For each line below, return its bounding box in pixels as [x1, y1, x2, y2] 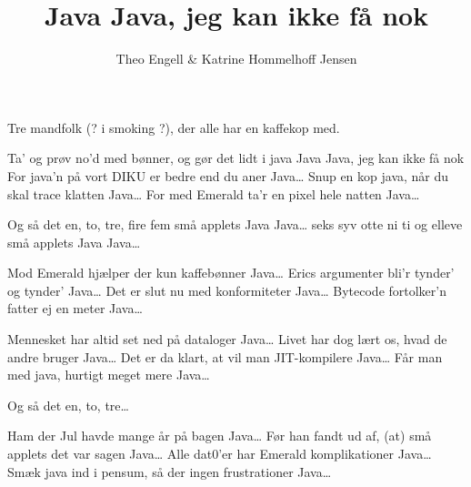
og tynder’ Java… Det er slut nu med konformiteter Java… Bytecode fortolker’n [7, 280, 446, 299]
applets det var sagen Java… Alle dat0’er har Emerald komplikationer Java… [7, 444, 432, 463]
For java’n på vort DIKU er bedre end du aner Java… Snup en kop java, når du [7, 166, 449, 185]
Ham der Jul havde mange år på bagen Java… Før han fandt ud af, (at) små [7, 426, 432, 445]
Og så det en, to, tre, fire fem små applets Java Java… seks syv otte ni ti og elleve [7, 215, 463, 234]
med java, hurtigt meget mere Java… [7, 365, 210, 384]
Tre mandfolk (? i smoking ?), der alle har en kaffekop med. [7, 117, 340, 137]
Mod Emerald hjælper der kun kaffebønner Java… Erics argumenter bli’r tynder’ [7, 263, 455, 282]
